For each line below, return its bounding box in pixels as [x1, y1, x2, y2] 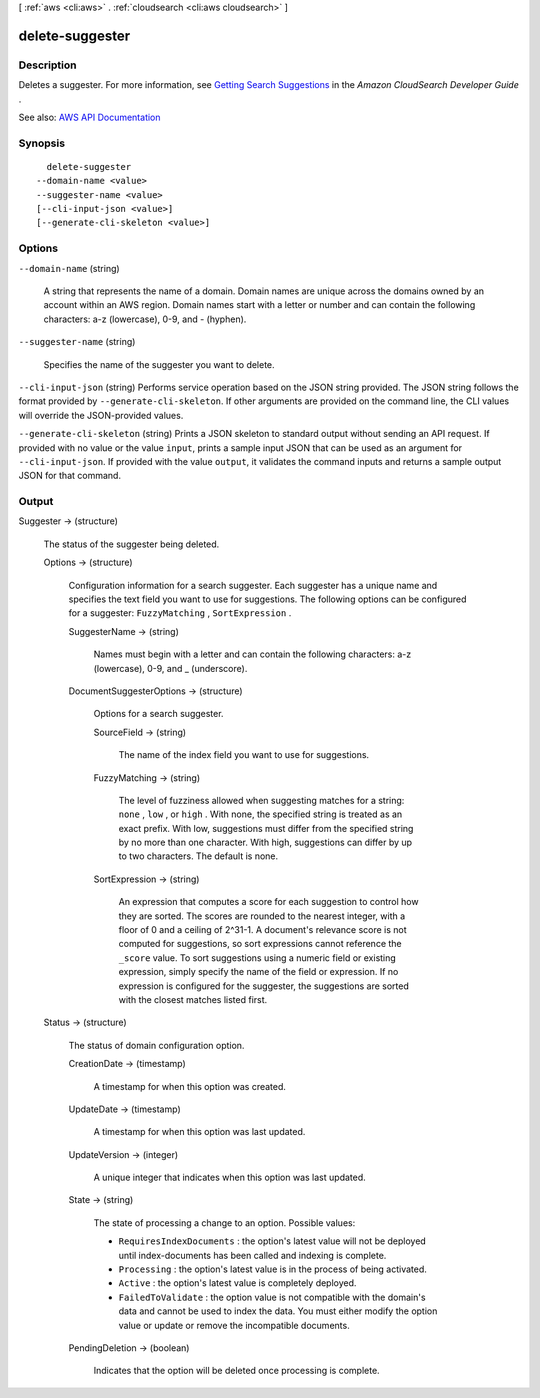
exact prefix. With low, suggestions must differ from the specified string [118, 822, 414, 834]
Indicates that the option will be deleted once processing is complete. [93, 1365, 380, 1377]
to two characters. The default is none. [118, 850, 279, 862]
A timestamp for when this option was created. [93, 1080, 287, 1092]
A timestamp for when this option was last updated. [93, 1126, 306, 1138]
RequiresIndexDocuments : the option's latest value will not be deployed [118, 1235, 427, 1247]
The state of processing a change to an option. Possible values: [93, 1216, 356, 1229]
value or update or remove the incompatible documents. [118, 1319, 350, 1331]
